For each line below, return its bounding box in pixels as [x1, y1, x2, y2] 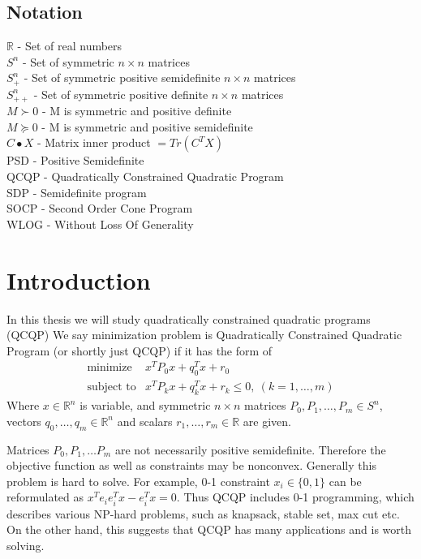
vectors [6, 412, 41, 429]
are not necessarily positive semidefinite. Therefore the [114, 441, 386, 458]
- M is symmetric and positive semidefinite [41, 118, 253, 135]
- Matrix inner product [37, 134, 151, 151]
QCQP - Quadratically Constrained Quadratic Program [6, 168, 284, 185]
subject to [87, 381, 136, 393]
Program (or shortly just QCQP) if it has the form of [6, 342, 273, 359]
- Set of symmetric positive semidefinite [24, 69, 221, 86]
